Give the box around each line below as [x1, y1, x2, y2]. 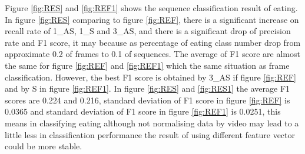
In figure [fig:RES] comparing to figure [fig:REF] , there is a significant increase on [5, 13, 299, 25]
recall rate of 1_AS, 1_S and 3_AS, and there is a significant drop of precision [5, 25, 291, 37]
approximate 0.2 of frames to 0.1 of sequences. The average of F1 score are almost [5, 48, 300, 60]
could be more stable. [5, 140, 82, 152]
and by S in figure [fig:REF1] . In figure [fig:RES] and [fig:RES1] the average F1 [5, 82, 290, 95]
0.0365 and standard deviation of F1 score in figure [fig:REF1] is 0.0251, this [5, 105, 281, 118]
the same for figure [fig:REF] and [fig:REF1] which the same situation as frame [5, 59, 290, 71]
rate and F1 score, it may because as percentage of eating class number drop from [5, 36, 301, 48]
